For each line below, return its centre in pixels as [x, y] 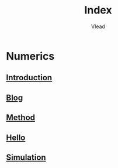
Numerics [30, 56]
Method [21, 118]
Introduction [29, 78]
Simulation [26, 157]
